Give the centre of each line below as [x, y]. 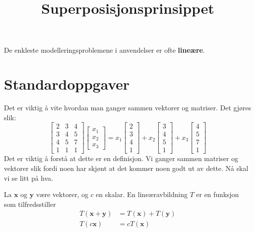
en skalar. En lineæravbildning [142, 194]
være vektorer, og [62, 194]
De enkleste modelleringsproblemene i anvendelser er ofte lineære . [104, 50]
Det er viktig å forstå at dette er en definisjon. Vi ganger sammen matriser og [121, 158]
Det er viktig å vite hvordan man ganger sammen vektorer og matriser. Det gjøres [127, 108]
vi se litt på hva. [29, 178]
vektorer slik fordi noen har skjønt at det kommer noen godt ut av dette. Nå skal [126, 168]
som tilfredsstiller [30, 204]
